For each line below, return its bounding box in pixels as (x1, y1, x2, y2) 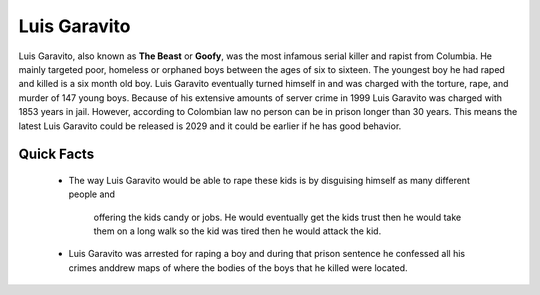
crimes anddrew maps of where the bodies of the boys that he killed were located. (68, 261, 409, 274)
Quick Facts (18, 146, 95, 163)
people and (68, 188, 115, 200)
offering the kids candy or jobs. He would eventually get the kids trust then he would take (93, 211, 462, 223)
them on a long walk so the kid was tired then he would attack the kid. (93, 225, 382, 237)
